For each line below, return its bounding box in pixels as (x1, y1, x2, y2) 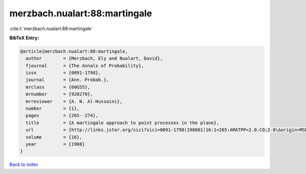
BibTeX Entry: (9, 35, 39, 41)
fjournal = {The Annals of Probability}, (25, 63, 144, 68)
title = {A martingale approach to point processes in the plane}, (25, 120, 219, 126)
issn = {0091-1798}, (25, 70, 101, 76)
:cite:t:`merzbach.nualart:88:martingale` (9, 26, 93, 32)
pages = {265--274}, (25, 113, 99, 118)
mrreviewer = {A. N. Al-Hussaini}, (25, 98, 122, 104)
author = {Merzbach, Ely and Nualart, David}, (25, 56, 163, 61)
